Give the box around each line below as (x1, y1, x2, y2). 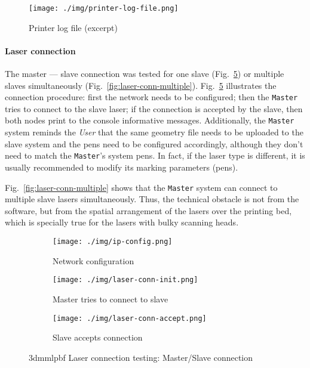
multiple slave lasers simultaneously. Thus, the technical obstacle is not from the (5, 193, 299, 205)
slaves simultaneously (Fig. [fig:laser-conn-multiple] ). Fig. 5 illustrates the (5, 79, 277, 91)
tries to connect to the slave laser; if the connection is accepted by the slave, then (5, 102, 303, 115)
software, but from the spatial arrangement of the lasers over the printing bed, (5, 204, 292, 217)
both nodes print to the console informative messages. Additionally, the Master (5, 114, 294, 126)
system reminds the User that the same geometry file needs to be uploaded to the (5, 126, 303, 138)
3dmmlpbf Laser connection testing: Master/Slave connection (29, 351, 253, 363)
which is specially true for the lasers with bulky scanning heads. (5, 216, 239, 228)
